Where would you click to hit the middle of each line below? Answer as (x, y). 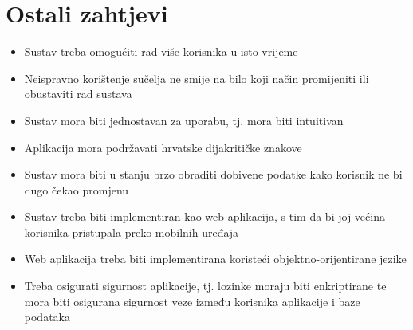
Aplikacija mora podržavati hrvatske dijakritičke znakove (163, 147)
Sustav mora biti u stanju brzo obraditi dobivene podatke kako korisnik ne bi (213, 174)
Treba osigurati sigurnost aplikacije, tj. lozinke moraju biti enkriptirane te (205, 286)
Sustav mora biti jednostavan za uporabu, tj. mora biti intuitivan (184, 120)
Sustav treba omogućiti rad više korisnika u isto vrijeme (161, 51)
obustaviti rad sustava (78, 94)
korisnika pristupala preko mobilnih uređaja (132, 232)
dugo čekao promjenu (77, 189)
